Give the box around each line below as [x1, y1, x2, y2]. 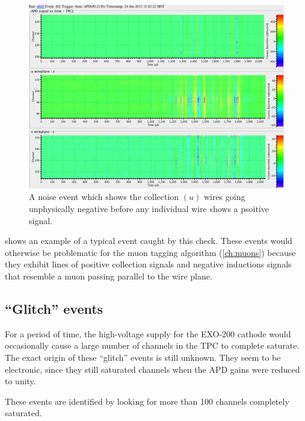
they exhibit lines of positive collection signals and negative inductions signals [5, 258, 292, 270]
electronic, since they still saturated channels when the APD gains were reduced [5, 363, 300, 375]
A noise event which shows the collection [29, 190, 179, 203]
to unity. [5, 375, 36, 387]
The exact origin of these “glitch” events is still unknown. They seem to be [5, 351, 281, 363]
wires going [203, 190, 245, 203]
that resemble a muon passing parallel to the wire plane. [5, 269, 212, 282]
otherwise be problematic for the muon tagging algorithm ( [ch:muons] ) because [5, 246, 296, 258]
